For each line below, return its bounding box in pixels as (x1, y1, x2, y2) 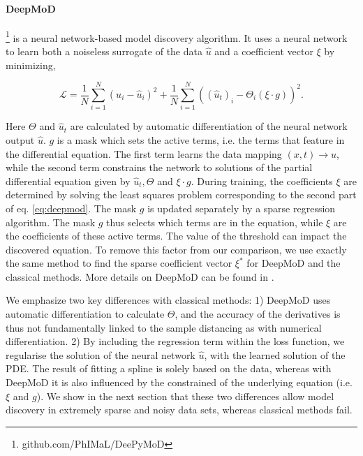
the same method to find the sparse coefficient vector (6, 256, 232, 270)
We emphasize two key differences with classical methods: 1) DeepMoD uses (6, 293, 331, 307)
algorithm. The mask (6, 214, 96, 229)
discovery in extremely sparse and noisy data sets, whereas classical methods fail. (6, 402, 353, 417)
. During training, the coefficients (191, 173, 333, 188)
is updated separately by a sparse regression (147, 200, 336, 215)
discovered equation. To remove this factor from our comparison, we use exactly (6, 242, 347, 256)
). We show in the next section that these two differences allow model (36, 388, 334, 403)
